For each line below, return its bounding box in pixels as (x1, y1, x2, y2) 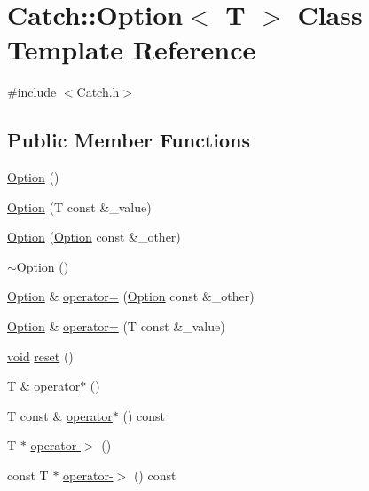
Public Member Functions (7, 126, 250, 154)
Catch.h (76, 83, 120, 101)
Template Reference (7, 31, 256, 67)
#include (7, 83, 57, 101)
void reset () (7, 346, 74, 365)
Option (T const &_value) (7, 197, 152, 216)
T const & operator (7, 406, 113, 424)
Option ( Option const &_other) (7, 227, 181, 246)
